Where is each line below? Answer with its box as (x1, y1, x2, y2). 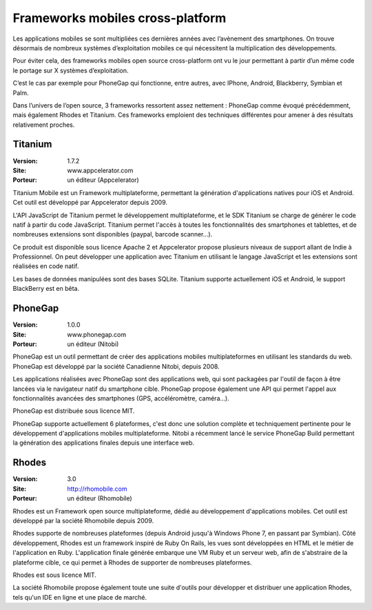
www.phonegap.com (67, 330, 127, 338)
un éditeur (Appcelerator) (67, 176, 139, 184)
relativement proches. (12, 121, 75, 129)
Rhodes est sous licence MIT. (12, 571, 96, 579)
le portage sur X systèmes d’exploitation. (12, 66, 129, 74)
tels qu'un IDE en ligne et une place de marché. (12, 593, 147, 601)
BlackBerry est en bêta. (12, 285, 79, 293)
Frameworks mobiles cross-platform (12, 10, 227, 26)
